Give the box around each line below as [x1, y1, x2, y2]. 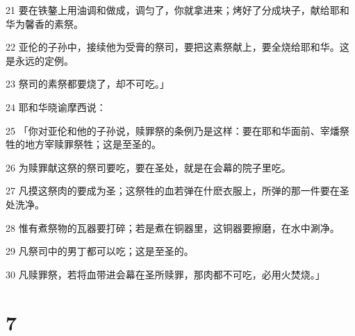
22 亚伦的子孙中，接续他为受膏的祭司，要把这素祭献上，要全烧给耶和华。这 [6, 40, 349, 54]
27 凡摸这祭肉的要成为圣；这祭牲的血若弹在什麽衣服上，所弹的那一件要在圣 [6, 183, 349, 198]
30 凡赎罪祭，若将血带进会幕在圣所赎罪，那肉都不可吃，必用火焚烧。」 [6, 267, 325, 281]
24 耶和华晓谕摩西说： [6, 99, 106, 114]
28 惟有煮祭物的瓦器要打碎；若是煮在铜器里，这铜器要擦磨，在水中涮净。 [6, 220, 340, 235]
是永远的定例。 [6, 53, 74, 67]
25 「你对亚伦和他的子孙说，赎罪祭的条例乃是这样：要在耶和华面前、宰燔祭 [6, 123, 349, 137]
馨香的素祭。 [24, 16, 83, 31]
